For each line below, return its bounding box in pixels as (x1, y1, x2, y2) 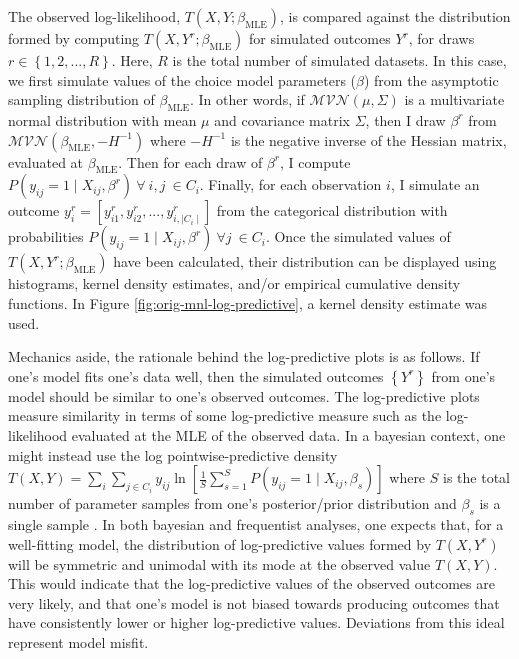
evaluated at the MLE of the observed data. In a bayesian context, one (71, 424, 506, 445)
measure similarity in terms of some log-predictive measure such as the (8, 405, 442, 426)
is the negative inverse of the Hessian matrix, (230, 129, 507, 150)
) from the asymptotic (363, 69, 499, 90)
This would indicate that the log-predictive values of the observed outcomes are (8, 573, 495, 594)
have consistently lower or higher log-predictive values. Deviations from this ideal (8, 612, 505, 633)
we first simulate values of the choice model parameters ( (8, 69, 357, 90)
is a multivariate (404, 89, 505, 110)
